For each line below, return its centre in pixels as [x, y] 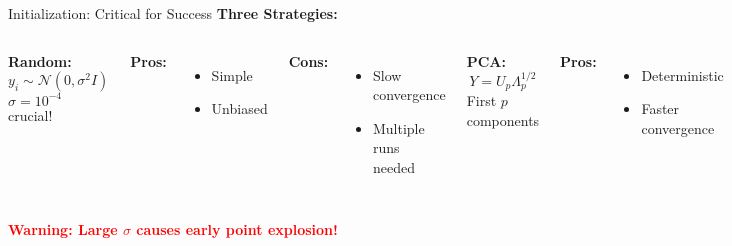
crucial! [30, 114]
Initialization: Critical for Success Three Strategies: [173, 13]
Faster [660, 108]
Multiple [398, 127]
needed [393, 166]
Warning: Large [63, 228]
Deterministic [682, 74]
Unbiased [239, 108]
